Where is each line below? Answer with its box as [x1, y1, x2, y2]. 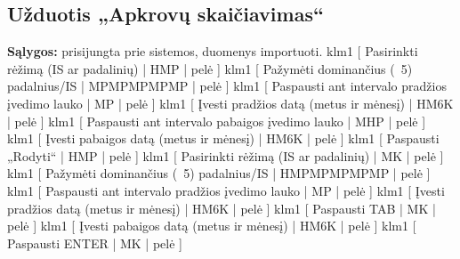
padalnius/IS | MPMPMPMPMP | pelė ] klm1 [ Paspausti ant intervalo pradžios [7, 77, 447, 95]
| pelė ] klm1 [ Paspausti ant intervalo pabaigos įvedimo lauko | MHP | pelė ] [7, 111, 426, 130]
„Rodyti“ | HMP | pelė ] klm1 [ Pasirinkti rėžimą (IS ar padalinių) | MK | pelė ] [7, 146, 444, 165]
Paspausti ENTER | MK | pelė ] [7, 233, 182, 252]
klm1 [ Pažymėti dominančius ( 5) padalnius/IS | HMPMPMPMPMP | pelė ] [7, 164, 431, 182]
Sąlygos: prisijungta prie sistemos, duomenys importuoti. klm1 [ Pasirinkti [7, 42, 418, 61]
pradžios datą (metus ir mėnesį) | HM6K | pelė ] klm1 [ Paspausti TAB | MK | [7, 198, 436, 217]
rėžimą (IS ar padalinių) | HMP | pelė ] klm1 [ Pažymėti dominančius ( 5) [7, 59, 413, 77]
